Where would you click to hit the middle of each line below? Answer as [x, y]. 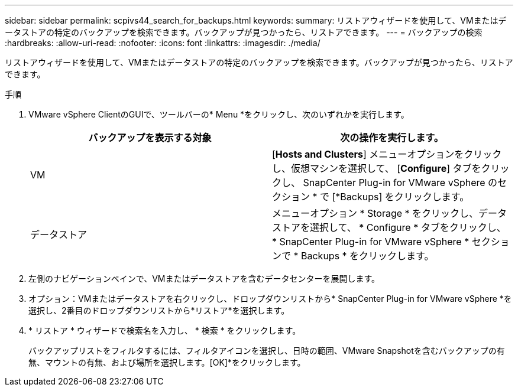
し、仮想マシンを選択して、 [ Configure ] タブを [377, 168]
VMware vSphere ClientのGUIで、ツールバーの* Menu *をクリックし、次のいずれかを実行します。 [219, 114]
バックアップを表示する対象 [150, 138]
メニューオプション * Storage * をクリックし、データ [390, 213]
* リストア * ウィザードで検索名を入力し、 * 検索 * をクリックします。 [165, 330]
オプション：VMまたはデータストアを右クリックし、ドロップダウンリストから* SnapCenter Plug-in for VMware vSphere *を [270, 299]
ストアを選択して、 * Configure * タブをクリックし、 [389, 227]
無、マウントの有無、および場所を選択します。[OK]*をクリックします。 [167, 362]
